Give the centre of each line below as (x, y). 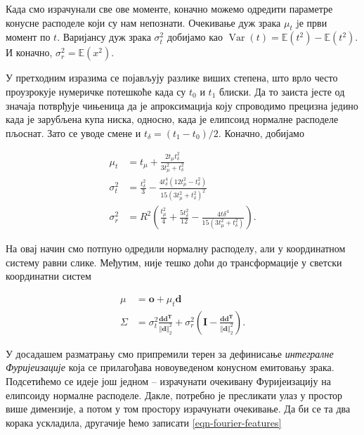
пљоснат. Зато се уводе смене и (73, 132)
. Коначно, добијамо (261, 132)
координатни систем (48, 276)
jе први (312, 22)
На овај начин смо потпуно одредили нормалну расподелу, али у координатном (176, 248)
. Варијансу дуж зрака (104, 37)
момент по (28, 37)
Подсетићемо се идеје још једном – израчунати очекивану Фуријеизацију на (168, 381)
